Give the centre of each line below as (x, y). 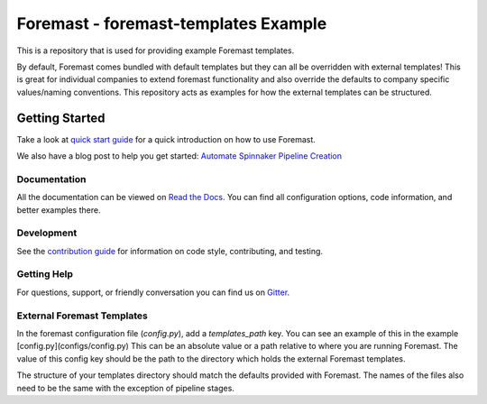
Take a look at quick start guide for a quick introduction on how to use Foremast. (166, 139)
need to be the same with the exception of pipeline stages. (125, 388)
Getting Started (61, 118)
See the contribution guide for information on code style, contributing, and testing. (170, 251)
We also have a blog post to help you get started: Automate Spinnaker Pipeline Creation (179, 156)
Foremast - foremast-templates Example (172, 23)
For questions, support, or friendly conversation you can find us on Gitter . (153, 292)
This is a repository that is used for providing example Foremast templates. (156, 50)
